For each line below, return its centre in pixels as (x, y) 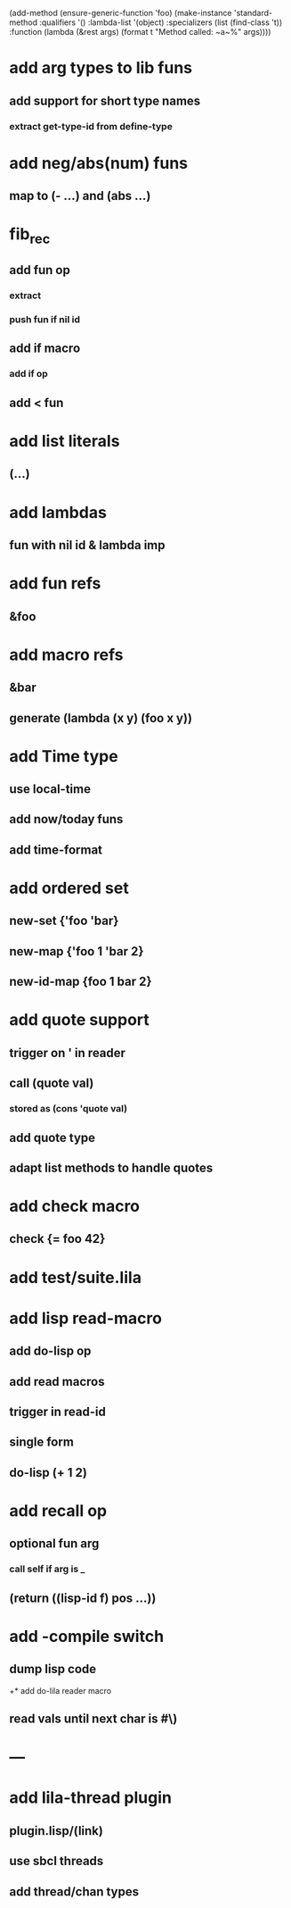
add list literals (65, 441)
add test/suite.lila (76, 1277)
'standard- (253, 13)
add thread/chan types (74, 1891)
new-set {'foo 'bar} (64, 921)
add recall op (58, 1510)
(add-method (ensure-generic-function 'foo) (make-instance (121, 13)
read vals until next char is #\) (93, 1719)
